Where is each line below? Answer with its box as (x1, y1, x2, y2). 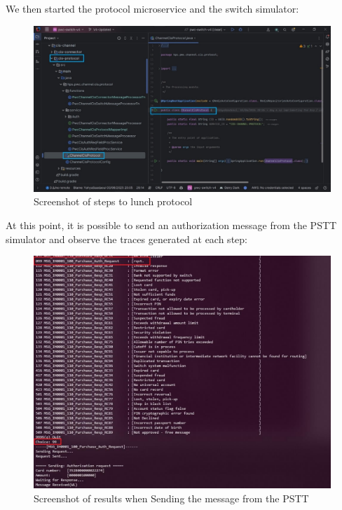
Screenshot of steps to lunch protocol (34, 194, 193, 209)
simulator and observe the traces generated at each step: (6, 231, 247, 246)
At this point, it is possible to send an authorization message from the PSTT (6, 218, 337, 233)
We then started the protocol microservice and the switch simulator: (6, 1, 299, 15)
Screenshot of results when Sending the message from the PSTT (34, 491, 309, 506)
